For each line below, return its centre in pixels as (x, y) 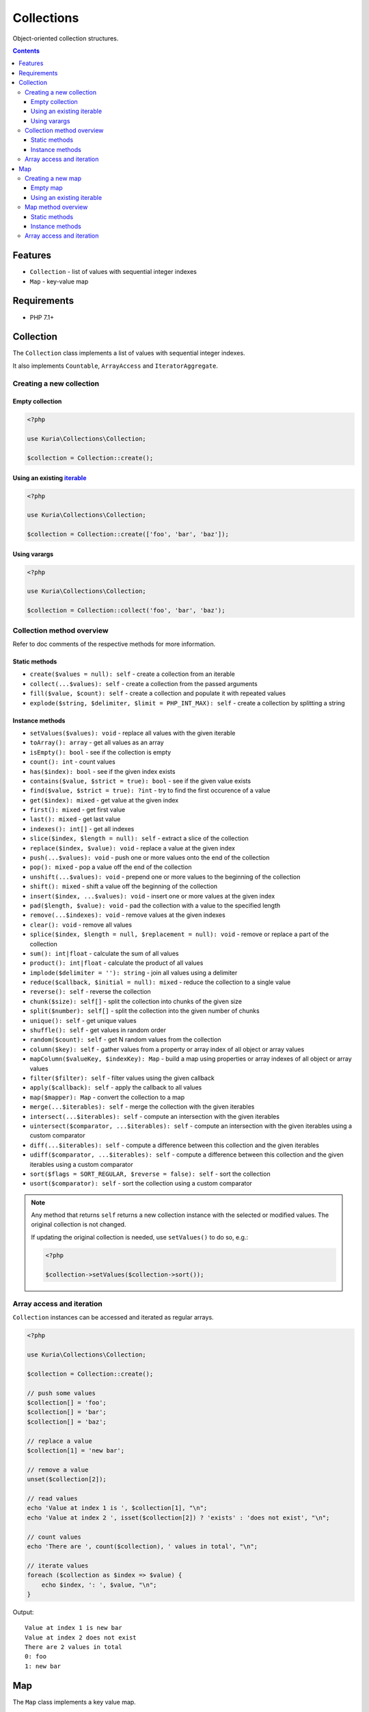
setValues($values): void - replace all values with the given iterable (133, 733)
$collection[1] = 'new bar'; (76, 1451)
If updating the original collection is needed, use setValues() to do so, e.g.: (140, 1237)
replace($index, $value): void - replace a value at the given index (133, 848)
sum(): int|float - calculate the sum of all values (104, 953)
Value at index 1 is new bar (73, 1628)
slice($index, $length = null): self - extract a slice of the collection (139, 838)
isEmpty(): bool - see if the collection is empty (100, 752)
